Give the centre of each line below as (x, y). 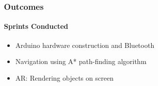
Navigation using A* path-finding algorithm (81, 61)
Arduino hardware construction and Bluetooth (85, 45)
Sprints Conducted (36, 26)
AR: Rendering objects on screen (64, 77)
